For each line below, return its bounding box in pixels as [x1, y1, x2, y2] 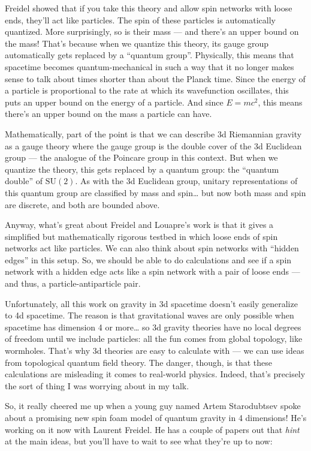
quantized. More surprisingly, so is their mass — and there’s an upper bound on [5, 25, 299, 38]
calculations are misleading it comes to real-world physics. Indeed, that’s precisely [5, 368, 306, 380]
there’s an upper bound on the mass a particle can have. [5, 107, 212, 120]
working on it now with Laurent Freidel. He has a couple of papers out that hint [5, 423, 300, 435]
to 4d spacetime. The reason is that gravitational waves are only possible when [5, 309, 294, 321]
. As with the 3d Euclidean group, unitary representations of [75, 175, 298, 187]
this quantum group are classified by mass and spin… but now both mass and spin [5, 186, 306, 199]
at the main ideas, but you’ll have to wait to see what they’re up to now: [5, 435, 273, 447]
